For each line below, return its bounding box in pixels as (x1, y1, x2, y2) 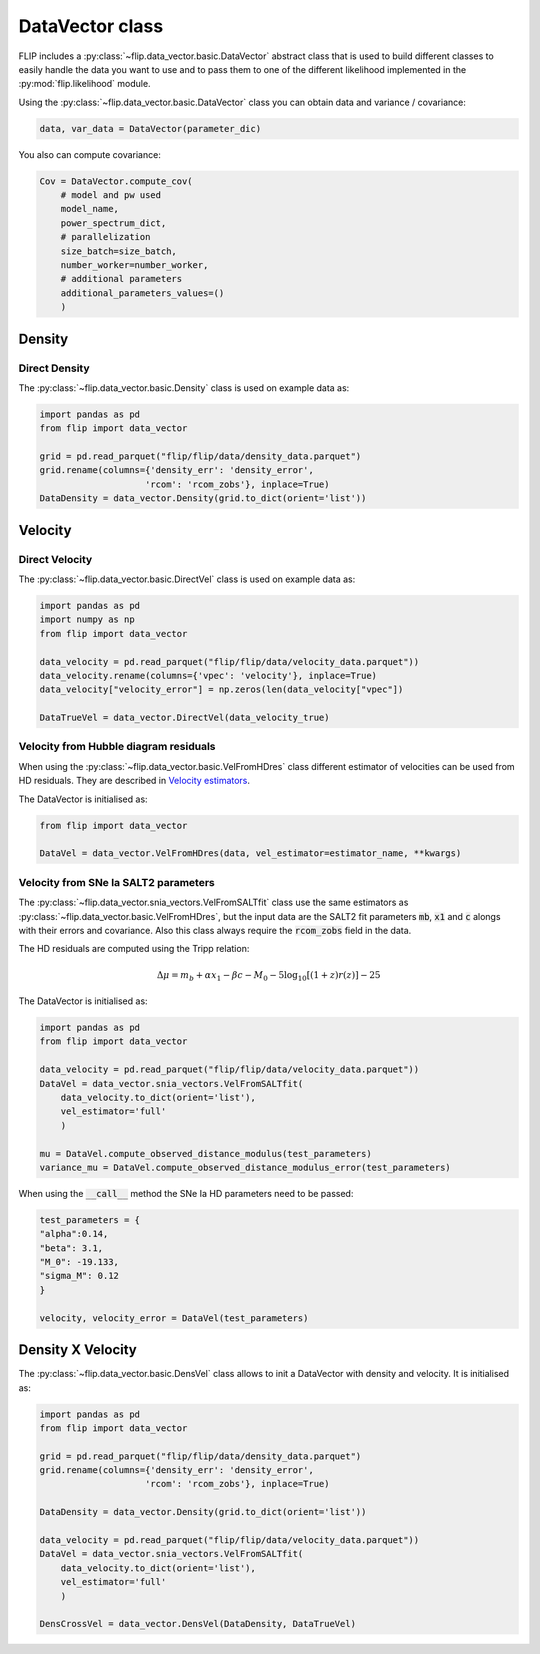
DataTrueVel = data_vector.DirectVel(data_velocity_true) (39, 712, 330, 724)
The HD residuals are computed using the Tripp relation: (18, 943, 250, 955)
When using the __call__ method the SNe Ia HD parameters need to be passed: (18, 1187, 354, 1199)
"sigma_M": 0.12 (39, 1270, 120, 1282)
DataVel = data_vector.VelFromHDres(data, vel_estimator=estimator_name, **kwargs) (39, 848, 462, 859)
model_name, (60, 203, 120, 215)
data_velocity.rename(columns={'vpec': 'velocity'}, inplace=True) (39, 670, 378, 681)
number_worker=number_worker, (60, 260, 209, 271)
